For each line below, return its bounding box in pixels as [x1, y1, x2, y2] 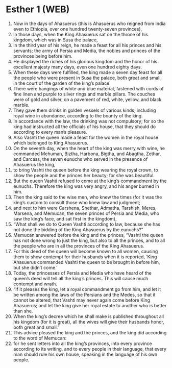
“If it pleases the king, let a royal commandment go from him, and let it [13, 286, 161, 292]
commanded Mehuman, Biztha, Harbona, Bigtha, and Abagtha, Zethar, [13, 151, 161, 157]
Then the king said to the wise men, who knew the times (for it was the [13, 194, 162, 200]
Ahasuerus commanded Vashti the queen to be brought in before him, [13, 259, 160, 265]
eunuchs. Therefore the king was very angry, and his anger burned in [13, 183, 160, 189]
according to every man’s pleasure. [13, 129, 87, 135]
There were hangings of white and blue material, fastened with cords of [13, 85, 164, 91]
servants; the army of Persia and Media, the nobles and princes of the [13, 47, 160, 54]
